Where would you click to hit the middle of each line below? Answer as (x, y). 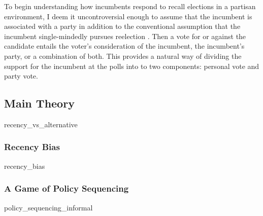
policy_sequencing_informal (48, 207)
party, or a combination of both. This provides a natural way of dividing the (123, 56)
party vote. (21, 76)
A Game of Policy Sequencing (67, 188)
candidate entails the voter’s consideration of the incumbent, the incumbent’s (124, 46)
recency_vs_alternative (41, 124)
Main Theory (39, 103)
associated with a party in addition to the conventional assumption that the (122, 26)
